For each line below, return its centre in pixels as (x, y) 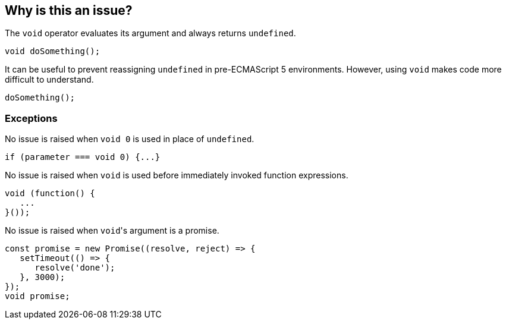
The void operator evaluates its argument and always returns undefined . (150, 33)
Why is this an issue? (69, 10)
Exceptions (31, 118)
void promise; (37, 296)
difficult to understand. (49, 80)
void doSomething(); (53, 51)
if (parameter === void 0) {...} (83, 157)
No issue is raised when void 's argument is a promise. (112, 231)
